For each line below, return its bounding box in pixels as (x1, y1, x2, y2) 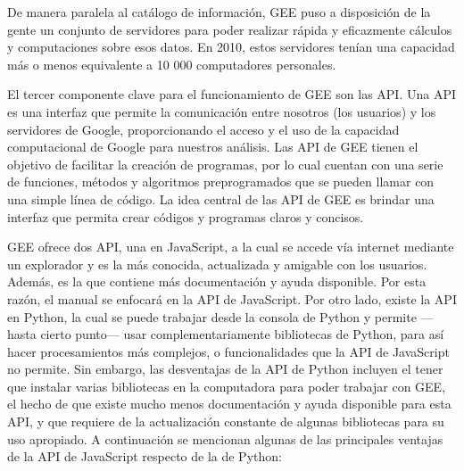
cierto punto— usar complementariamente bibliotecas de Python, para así (40, 325, 444, 343)
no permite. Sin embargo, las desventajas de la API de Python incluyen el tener (7, 359, 443, 378)
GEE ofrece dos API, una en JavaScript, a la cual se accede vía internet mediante (7, 237, 454, 256)
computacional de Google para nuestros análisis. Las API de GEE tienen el (7, 137, 418, 156)
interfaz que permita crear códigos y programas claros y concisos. (7, 207, 364, 226)
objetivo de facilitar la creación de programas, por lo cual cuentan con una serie (7, 154, 443, 173)
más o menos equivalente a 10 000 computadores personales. (7, 54, 336, 73)
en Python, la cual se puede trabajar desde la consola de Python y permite (7, 307, 417, 326)
